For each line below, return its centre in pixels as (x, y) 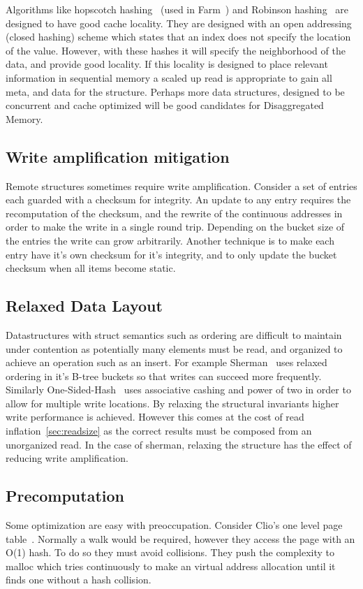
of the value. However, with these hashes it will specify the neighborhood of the (176, 50)
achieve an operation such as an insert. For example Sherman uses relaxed (166, 362)
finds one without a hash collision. (79, 580)
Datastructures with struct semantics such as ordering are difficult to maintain (174, 334)
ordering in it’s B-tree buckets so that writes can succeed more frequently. (164, 376)
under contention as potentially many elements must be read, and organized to (174, 348)
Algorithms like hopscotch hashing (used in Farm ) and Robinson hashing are (177, 9)
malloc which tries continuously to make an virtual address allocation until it (171, 566)
